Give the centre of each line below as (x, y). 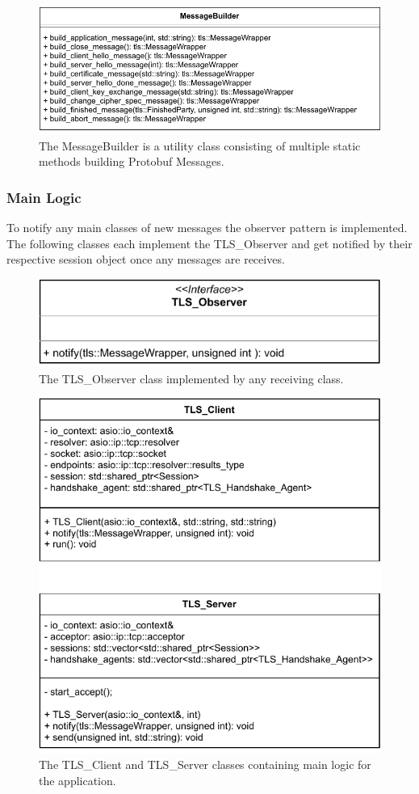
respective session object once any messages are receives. (146, 259)
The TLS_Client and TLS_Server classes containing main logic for (205, 764)
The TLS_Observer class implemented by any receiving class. (191, 378)
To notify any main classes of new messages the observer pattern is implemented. (207, 227)
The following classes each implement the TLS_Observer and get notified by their (209, 243)
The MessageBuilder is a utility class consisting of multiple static (200, 145)
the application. (78, 780)
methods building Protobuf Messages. (132, 161)
